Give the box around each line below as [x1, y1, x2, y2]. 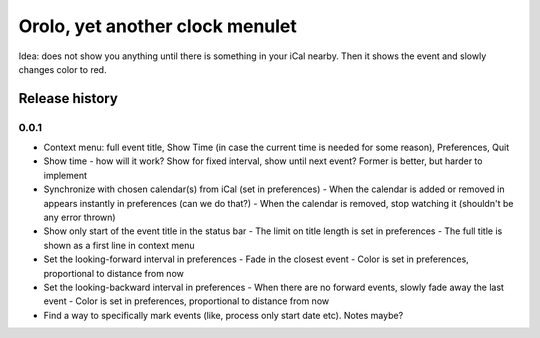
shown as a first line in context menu [43, 239, 195, 251]
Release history [18, 90, 119, 107]
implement [43, 169, 88, 181]
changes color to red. [18, 63, 107, 75]
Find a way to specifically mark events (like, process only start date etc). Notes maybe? [43, 309, 404, 321]
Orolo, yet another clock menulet [18, 15, 297, 37]
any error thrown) [43, 211, 116, 224]
